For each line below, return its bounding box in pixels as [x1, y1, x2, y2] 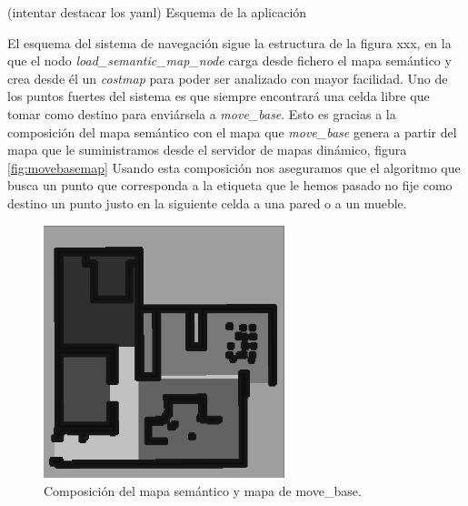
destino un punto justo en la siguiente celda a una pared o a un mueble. [7, 193, 407, 212]
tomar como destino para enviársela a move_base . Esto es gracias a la [7, 104, 396, 123]
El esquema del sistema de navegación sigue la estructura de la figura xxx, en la [7, 33, 452, 52]
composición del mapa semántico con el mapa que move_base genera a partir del [7, 122, 457, 141]
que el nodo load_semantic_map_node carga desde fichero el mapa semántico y [7, 51, 452, 70]
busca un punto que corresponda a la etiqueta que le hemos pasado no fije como [7, 176, 453, 195]
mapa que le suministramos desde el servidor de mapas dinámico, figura [7, 140, 407, 159]
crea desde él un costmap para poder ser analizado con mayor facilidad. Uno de [7, 68, 448, 87]
